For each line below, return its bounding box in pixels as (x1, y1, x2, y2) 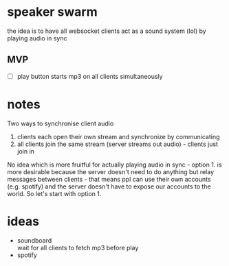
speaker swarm (7, 4, 98, 20)
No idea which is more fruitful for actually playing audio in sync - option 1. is (7, 160, 222, 169)
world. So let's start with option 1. (7, 189, 102, 197)
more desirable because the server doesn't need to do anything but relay (7, 167, 215, 176)
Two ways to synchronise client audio (7, 119, 114, 128)
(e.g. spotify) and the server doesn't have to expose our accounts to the (7, 182, 211, 191)
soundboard (17, 236, 52, 244)
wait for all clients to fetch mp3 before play (17, 243, 139, 252)
